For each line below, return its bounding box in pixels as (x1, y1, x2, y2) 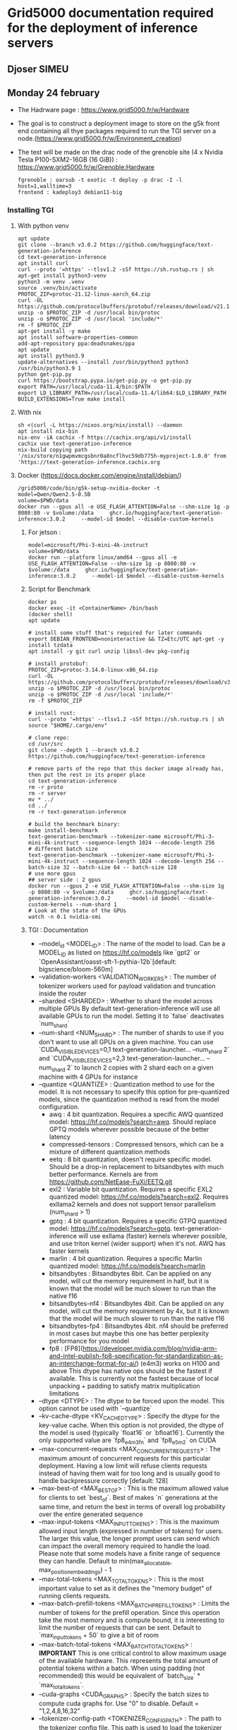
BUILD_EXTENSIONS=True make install (17, 395, 126, 403)
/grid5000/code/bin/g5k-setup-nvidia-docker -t (17, 485, 160, 492)
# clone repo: (28, 734, 70, 742)
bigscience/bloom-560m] (38, 965, 114, 974)
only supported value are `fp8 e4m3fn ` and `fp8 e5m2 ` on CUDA (38, 1436, 217, 1446)
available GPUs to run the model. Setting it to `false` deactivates (38, 1012, 224, 1020)
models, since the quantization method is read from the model (38, 1095, 219, 1103)
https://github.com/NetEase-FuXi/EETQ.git (49, 1178, 173, 1186)
